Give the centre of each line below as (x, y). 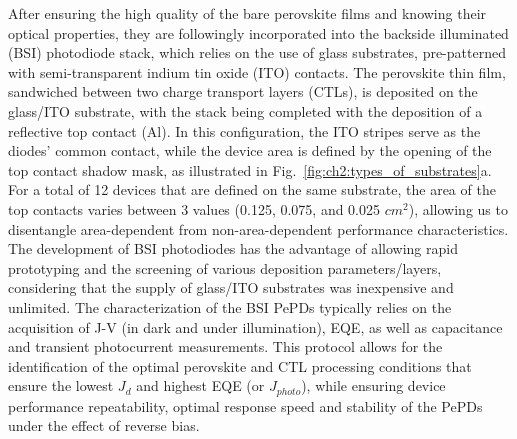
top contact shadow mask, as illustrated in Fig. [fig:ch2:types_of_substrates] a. (250, 169)
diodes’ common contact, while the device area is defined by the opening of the (250, 150)
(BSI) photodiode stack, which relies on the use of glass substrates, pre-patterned (257, 52)
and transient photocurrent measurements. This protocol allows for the (225, 346)
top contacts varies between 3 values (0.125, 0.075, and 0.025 (194, 208)
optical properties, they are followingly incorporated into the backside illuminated (258, 32)
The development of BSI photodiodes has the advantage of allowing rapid (233, 248)
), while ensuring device (373, 385)
